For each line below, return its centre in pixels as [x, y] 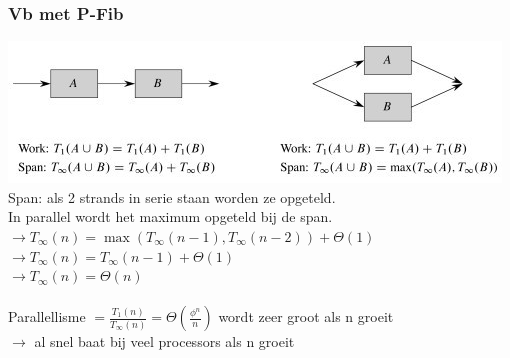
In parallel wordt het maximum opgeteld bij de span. [170, 216]
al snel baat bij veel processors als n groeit [164, 341]
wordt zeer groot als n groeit [306, 316]
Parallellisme [47, 316]
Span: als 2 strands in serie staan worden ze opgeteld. [172, 196]
